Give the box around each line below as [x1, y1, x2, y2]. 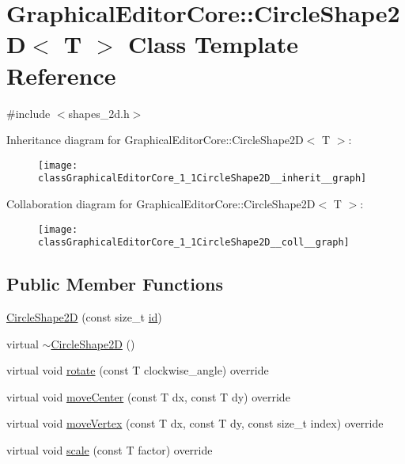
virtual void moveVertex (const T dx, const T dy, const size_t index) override [6, 415, 384, 432]
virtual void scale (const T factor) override [6, 442, 213, 458]
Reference [6, 59, 116, 91]
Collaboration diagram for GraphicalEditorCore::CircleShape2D [6, 196, 316, 211]
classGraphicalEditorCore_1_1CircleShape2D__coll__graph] [38, 237, 350, 249]
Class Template [127, 28, 298, 60]
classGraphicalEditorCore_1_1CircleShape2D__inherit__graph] [38, 173, 367, 184]
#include [6, 105, 51, 121]
